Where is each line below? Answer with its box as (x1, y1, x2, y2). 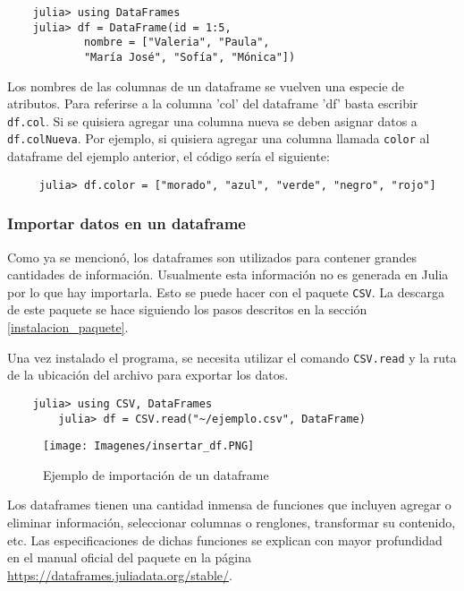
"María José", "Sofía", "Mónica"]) (83, 50, 296, 64)
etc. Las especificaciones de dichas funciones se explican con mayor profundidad (7, 530, 443, 549)
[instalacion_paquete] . (7, 318, 129, 337)
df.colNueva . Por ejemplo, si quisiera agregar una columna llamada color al (7, 129, 430, 148)
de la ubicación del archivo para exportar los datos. (7, 365, 289, 384)
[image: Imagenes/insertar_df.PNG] (43, 440, 255, 453)
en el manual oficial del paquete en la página (7, 548, 251, 567)
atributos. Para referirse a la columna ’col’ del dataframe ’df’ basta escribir (7, 94, 418, 113)
